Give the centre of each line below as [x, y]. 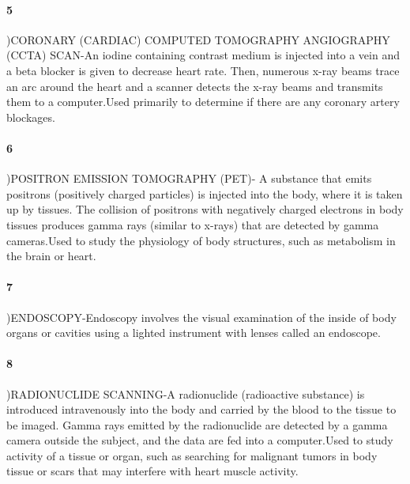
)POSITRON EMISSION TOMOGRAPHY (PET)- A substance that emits [189, 178]
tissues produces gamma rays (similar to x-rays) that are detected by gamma [193, 224]
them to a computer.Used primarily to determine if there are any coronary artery [203, 102]
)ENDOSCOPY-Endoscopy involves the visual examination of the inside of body [201, 317]
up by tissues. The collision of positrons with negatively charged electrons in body [205, 209]
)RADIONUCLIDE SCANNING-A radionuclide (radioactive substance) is [186, 393]
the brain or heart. [51, 256]
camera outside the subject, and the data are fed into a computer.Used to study [200, 440]
